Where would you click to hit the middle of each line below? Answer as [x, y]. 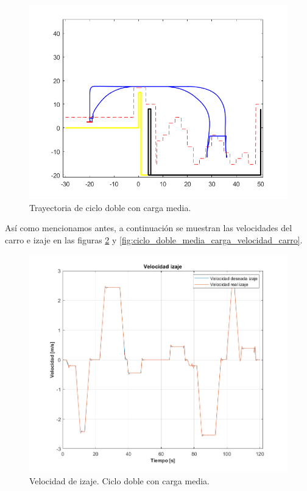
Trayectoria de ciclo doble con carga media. [110, 207]
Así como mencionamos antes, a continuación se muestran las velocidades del [149, 228]
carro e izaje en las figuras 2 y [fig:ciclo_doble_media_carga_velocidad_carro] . [154, 239]
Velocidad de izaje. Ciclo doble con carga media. [119, 481]
